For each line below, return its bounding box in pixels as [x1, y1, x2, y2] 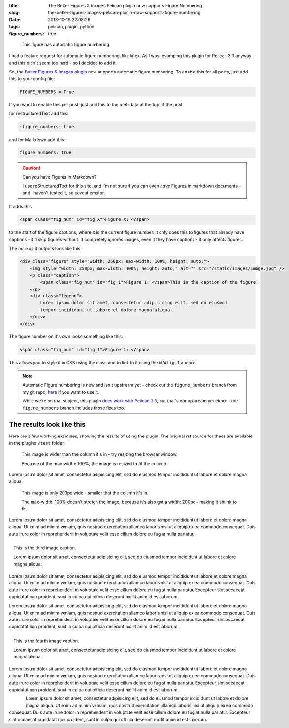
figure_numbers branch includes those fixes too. [22, 405, 125, 411]
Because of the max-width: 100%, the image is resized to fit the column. [21, 460, 168, 466]
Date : [9, 16, 21, 22]
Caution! [22, 165, 41, 171]
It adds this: [9, 204, 33, 210]
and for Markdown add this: [9, 136, 65, 143]
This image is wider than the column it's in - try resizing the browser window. [21, 451, 178, 457]
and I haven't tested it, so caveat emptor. [22, 190, 105, 196]
